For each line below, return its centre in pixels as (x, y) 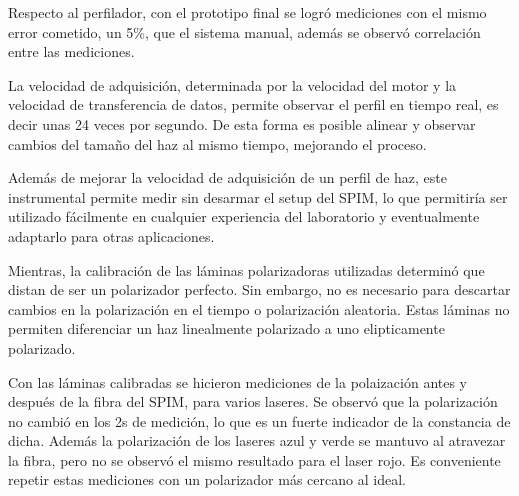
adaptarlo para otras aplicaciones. (111, 235)
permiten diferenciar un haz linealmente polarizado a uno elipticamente (226, 328)
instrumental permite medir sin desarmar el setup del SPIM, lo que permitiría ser (258, 196)
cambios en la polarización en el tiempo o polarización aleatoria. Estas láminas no (259, 308)
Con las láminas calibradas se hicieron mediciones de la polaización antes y (238, 381)
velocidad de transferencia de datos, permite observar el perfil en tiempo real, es (253, 104)
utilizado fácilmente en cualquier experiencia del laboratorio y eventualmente (244, 216)
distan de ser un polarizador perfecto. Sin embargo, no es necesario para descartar (259, 289)
